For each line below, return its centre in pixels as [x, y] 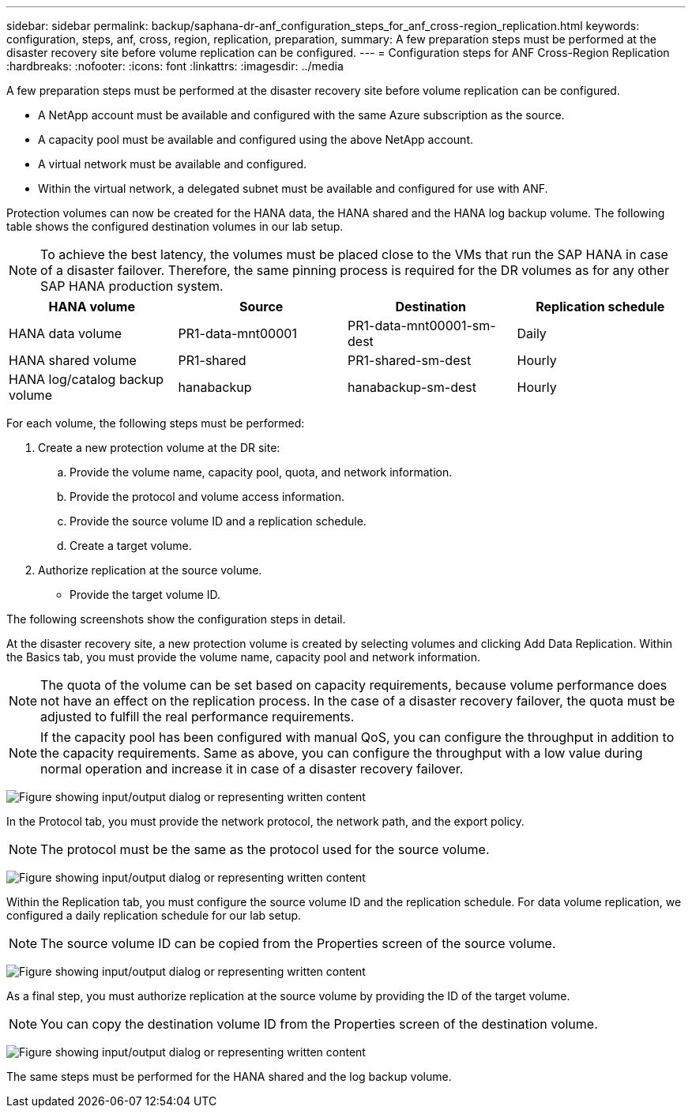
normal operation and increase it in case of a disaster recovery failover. [252, 769]
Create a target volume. [131, 546]
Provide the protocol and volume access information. [207, 497]
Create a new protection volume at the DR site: [159, 448]
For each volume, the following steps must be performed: [156, 423]
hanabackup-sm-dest [412, 387]
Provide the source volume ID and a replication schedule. [218, 521]
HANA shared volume [73, 360]
